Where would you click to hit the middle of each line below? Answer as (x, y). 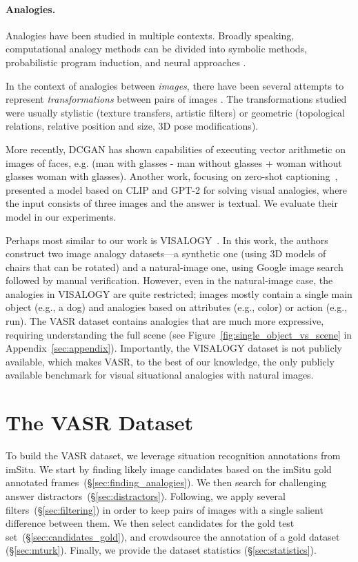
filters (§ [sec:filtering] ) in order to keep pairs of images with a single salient (165, 509)
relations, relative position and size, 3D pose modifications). (132, 126)
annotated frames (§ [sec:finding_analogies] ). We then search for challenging (166, 482)
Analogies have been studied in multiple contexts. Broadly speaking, (150, 35)
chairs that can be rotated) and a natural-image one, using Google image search (175, 267)
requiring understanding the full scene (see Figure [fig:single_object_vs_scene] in (179, 334)
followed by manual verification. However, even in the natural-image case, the (169, 280)
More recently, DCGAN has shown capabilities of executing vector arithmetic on (176, 149)
